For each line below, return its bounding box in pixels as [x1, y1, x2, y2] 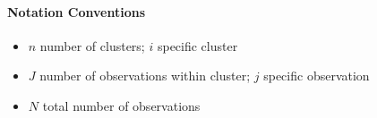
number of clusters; [39, 36, 145, 55]
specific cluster [157, 36, 238, 55]
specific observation [263, 66, 370, 85]
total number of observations [42, 96, 201, 114]
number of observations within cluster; [39, 66, 251, 85]
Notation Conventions [7, 2, 145, 21]
